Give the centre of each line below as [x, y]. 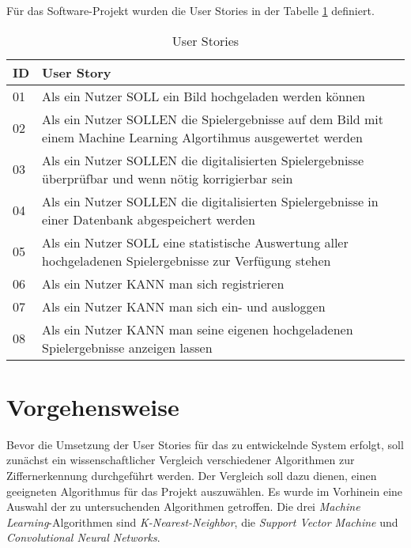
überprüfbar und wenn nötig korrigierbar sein [168, 178]
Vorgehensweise [93, 406]
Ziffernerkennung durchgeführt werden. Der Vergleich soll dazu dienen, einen [192, 475]
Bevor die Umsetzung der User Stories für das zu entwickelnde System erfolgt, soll [205, 444]
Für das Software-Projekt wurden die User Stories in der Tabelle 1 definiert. [190, 10]
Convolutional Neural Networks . [83, 537]
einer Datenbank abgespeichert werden [149, 219]
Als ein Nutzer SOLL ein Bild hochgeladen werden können [204, 96]
